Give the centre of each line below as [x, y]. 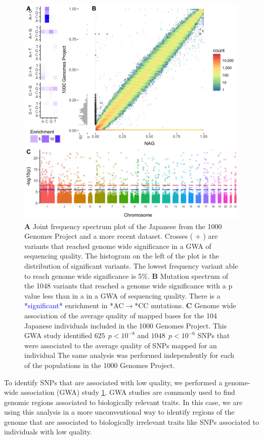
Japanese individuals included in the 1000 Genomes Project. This [126, 325]
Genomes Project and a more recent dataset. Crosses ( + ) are [121, 236]
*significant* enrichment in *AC [74, 305]
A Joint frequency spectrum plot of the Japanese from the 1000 [123, 226]
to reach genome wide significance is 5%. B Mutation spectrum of [126, 276]
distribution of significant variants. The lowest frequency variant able [131, 265]
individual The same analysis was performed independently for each [129, 355]
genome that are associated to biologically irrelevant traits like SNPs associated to [131, 421]
